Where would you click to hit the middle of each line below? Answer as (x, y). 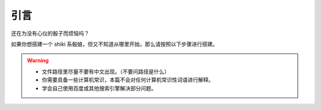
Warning (38, 61)
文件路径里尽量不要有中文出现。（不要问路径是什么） (106, 71)
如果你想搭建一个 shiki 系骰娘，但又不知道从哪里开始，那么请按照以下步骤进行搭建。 (114, 44)
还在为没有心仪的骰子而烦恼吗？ (50, 33)
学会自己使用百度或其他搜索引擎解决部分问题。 (99, 88)
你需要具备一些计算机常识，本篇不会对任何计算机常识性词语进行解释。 (128, 80)
